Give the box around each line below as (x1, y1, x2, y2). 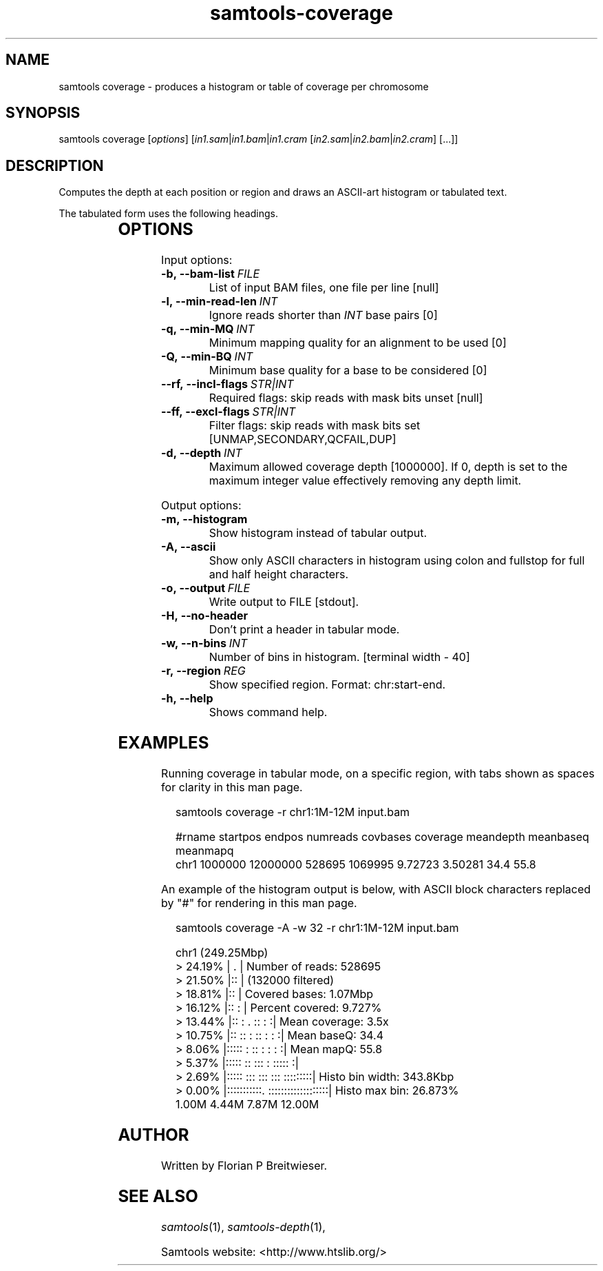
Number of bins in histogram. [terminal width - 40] (209, 650, 470, 664)
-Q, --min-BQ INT (161, 349, 253, 364)
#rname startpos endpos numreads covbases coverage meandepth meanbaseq (175, 830, 589, 844)
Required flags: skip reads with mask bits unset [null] (209, 391, 483, 405)
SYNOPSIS (6, 104, 81, 122)
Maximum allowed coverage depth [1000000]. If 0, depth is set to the (209, 460, 568, 474)
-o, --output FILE (161, 581, 251, 596)
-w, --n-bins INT (161, 636, 248, 651)
